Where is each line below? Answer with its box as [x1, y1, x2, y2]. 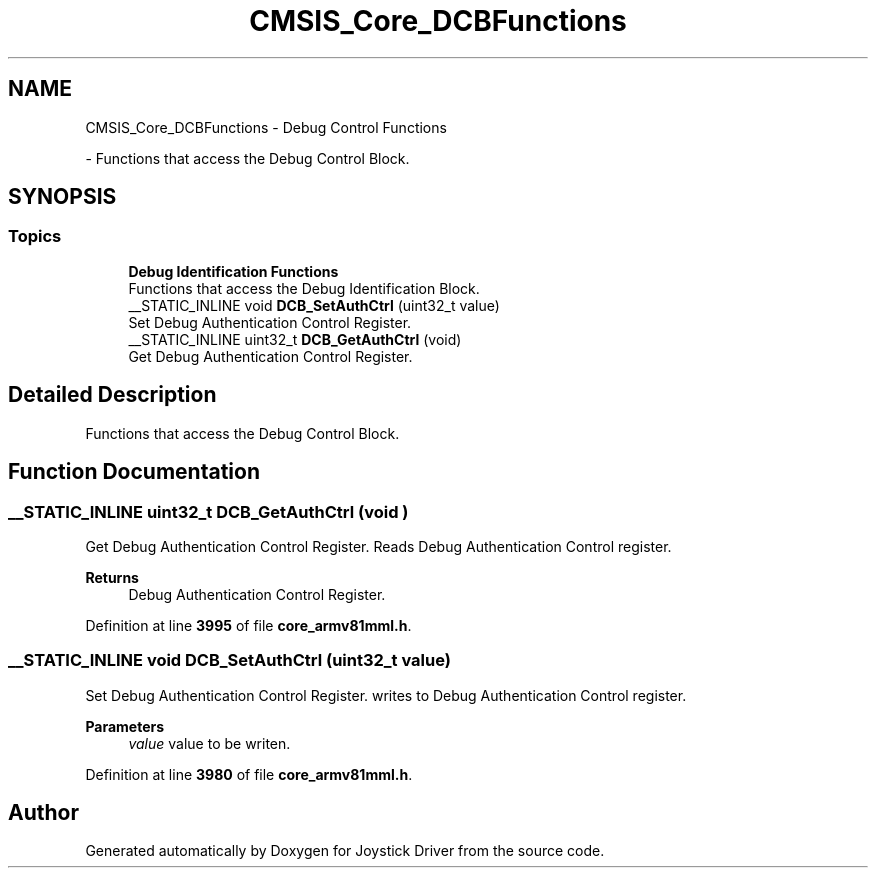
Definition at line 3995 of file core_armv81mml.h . [85, 616, 412, 634]
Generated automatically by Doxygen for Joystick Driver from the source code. [85, 842, 605, 860]
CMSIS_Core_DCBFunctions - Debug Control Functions [85, 118, 447, 136]
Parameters [85, 717, 165, 735]
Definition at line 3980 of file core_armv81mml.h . [85, 765, 413, 783]
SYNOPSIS [8, 184, 117, 210]
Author [8, 800, 79, 826]
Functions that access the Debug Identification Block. [128, 279, 480, 297]
